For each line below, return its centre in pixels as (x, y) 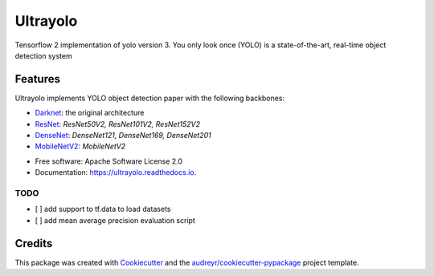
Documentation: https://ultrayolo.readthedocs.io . (116, 172)
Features (37, 79)
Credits (34, 244)
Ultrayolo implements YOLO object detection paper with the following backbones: (150, 98)
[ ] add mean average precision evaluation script (115, 220)
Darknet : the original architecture (90, 113)
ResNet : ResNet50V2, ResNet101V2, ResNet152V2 (118, 124)
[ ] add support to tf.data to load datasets (103, 209)
